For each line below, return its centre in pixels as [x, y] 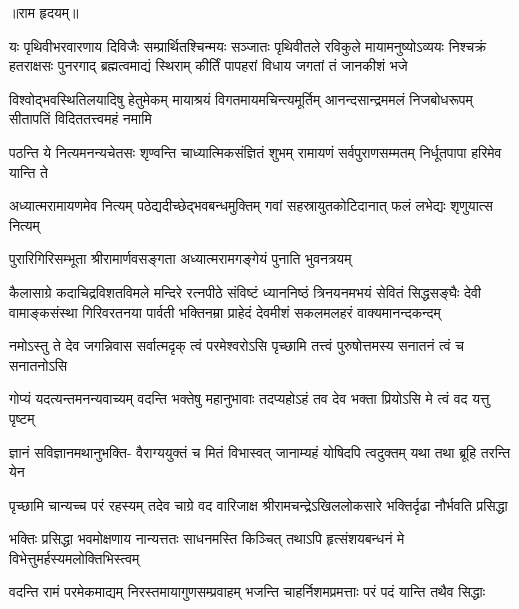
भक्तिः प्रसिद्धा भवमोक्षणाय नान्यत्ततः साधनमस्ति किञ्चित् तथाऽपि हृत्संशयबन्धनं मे [207, 538]
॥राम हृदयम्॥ [44, 12]
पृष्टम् [22, 417]
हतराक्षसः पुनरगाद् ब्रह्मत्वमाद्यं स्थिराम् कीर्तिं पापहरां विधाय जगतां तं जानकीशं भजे [208, 65]
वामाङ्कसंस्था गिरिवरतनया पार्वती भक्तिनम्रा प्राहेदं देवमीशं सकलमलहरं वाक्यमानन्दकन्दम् [225, 311]
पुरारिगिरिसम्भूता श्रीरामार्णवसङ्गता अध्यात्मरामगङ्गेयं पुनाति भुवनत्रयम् [180, 258]
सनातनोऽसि [38, 364]
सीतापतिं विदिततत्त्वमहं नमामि [80, 118]
